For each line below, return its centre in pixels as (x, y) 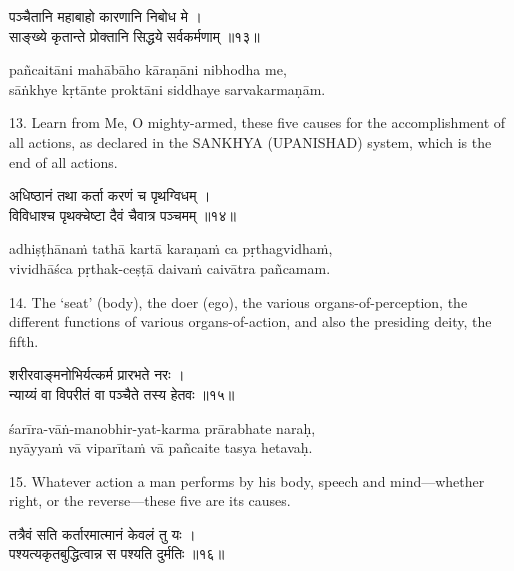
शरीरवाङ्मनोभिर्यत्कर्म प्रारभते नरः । (97, 374)
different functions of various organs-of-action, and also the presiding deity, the (250, 321)
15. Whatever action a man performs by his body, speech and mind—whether (247, 480)
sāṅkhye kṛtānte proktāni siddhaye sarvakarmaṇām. (167, 88)
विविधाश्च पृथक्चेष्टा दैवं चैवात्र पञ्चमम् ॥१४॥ (122, 214)
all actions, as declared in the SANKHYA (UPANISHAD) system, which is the (250, 141)
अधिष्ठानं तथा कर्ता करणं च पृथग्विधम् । (110, 195)
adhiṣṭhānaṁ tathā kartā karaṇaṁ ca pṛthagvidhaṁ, (171, 248)
